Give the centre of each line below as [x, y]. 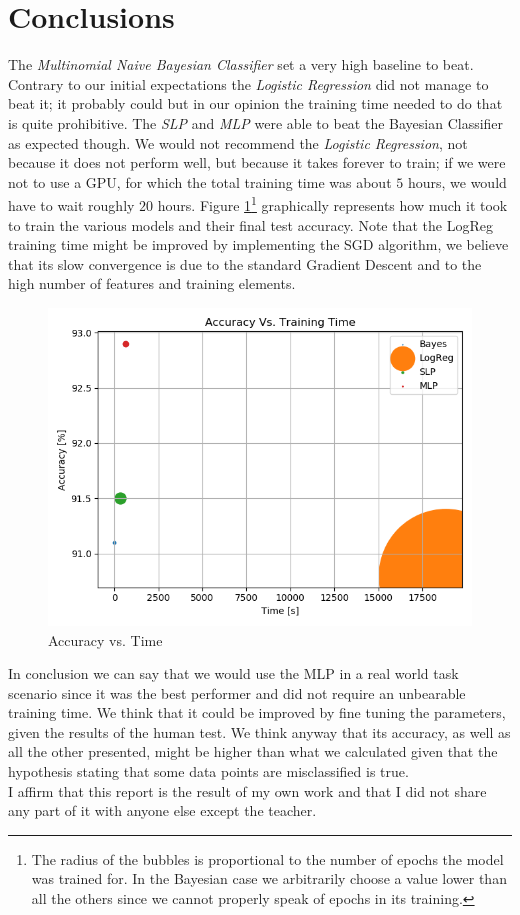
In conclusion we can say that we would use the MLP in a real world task [233, 673]
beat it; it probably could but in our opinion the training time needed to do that [255, 103]
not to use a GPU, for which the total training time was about [200, 181]
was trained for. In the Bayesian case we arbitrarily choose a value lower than [269, 878]
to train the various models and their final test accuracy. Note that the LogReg [250, 224]
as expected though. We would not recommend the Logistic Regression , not [238, 142]
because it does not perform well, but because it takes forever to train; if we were [257, 162]
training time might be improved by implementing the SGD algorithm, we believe [258, 244]
